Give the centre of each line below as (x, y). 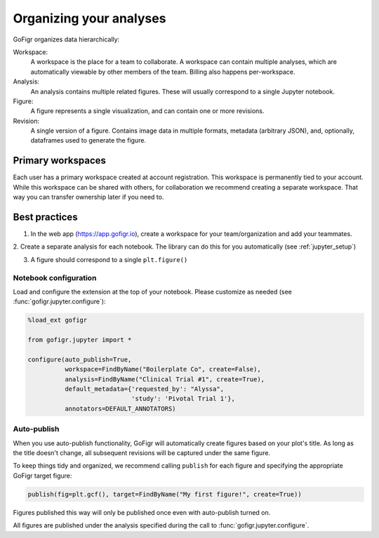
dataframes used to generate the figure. (88, 140)
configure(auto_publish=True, (80, 359)
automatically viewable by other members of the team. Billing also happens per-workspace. (163, 72)
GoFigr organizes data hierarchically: (66, 39)
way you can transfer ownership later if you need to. (88, 197)
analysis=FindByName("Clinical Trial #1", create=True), (165, 379)
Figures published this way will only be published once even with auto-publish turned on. (142, 512)
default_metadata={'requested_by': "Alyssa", (144, 389)
